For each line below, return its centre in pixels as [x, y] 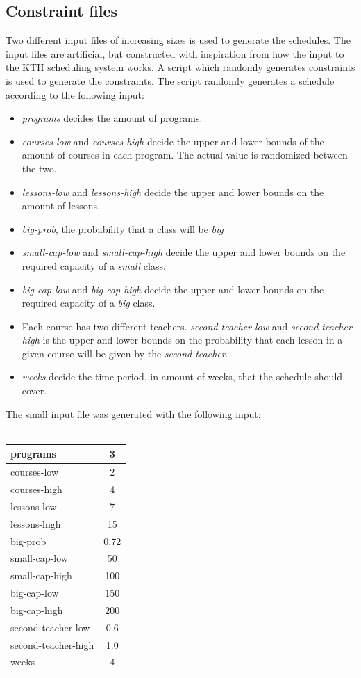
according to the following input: [75, 94]
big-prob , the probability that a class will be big [123, 228]
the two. [39, 168]
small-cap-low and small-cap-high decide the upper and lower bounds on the [184, 252]
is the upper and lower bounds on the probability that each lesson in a [193, 340]
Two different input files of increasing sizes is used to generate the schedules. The [178, 40]
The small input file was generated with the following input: [133, 413]
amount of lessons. [61, 205]
